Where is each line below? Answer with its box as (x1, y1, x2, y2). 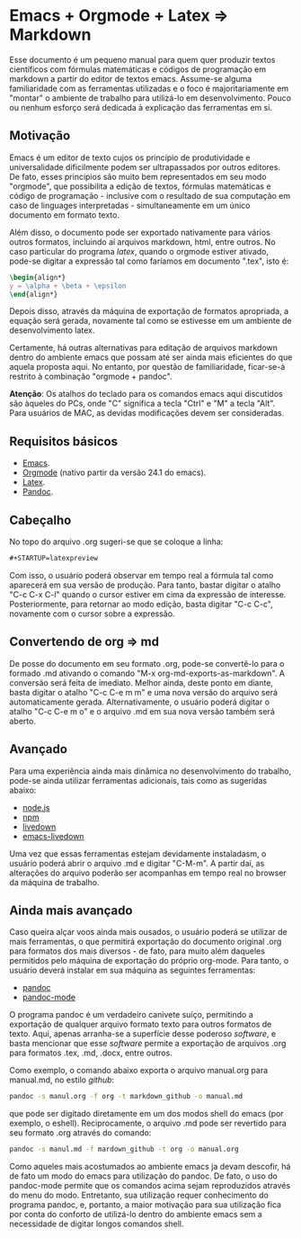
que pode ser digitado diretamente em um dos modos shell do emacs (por (9, 1108, 285, 1119)
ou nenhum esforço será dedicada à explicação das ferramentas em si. (9, 102, 272, 112)
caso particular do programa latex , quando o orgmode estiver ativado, (9, 246, 270, 256)
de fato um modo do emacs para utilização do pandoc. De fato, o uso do (9, 1171, 279, 1181)
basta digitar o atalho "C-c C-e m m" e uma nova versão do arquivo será (9, 686, 279, 697)
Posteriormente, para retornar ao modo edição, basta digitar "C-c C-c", (9, 598, 274, 609)
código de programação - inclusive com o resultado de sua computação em (9, 190, 291, 201)
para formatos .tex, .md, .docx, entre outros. (9, 1047, 173, 1058)
